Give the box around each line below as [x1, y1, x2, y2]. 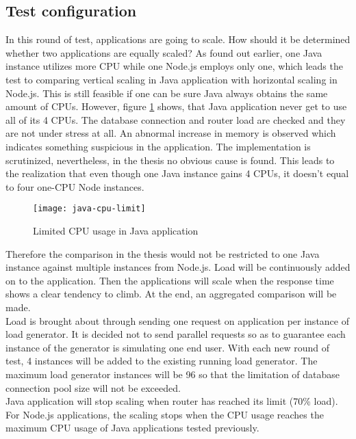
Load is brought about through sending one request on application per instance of [5, 313, 349, 328]
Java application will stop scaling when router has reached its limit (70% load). [5, 394, 338, 408]
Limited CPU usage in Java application [33, 223, 199, 237]
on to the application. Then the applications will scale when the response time [5, 273, 334, 287]
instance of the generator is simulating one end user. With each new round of [5, 340, 329, 354]
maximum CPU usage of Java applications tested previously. [5, 421, 259, 435]
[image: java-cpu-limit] [33, 204, 146, 214]
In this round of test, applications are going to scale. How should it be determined [5, 32, 351, 46]
